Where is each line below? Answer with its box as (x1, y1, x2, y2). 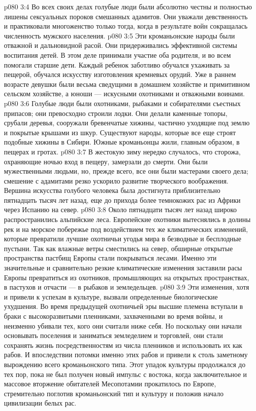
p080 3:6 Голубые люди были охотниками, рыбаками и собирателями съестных (4, 98, 241, 108)
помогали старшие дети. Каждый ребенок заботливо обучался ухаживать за (4, 59, 230, 70)
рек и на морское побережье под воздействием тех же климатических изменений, (4, 224, 248, 234)
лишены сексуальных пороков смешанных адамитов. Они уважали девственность (4, 11, 248, 21)
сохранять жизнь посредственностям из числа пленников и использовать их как (4, 339, 243, 350)
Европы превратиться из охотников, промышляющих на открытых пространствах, (4, 272, 249, 282)
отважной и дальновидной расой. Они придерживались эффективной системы (4, 40, 237, 50)
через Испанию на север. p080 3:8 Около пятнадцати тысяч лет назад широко (4, 204, 237, 215)
